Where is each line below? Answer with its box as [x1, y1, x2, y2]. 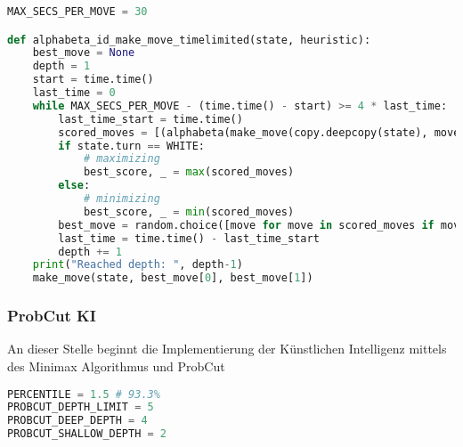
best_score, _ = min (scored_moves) [83, 205, 295, 218]
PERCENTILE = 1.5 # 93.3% [7, 387, 160, 401]
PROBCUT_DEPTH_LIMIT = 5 [7, 401, 154, 414]
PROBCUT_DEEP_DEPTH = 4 [7, 414, 148, 427]
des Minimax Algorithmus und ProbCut [7, 356, 225, 375]
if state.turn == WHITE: [58, 139, 205, 152]
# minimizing [83, 192, 160, 206]
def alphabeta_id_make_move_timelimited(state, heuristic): [7, 33, 371, 46]
